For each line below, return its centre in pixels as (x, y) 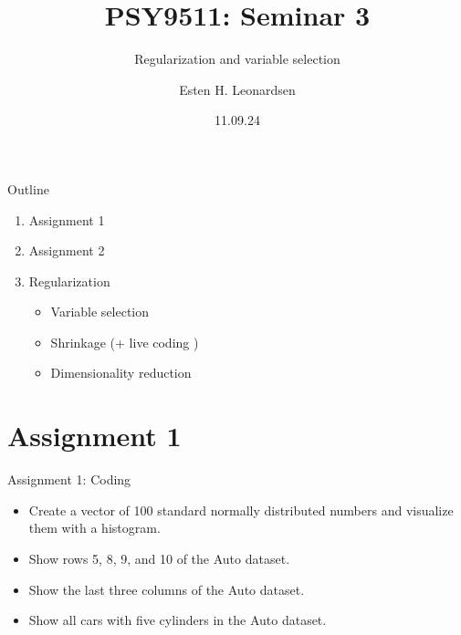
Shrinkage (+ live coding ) (125, 342)
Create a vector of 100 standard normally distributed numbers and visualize (241, 510)
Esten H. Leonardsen (237, 89)
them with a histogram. (94, 528)
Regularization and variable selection (237, 59)
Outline (28, 188)
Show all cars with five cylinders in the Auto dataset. (178, 620)
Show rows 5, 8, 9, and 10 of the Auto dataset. (159, 558)
